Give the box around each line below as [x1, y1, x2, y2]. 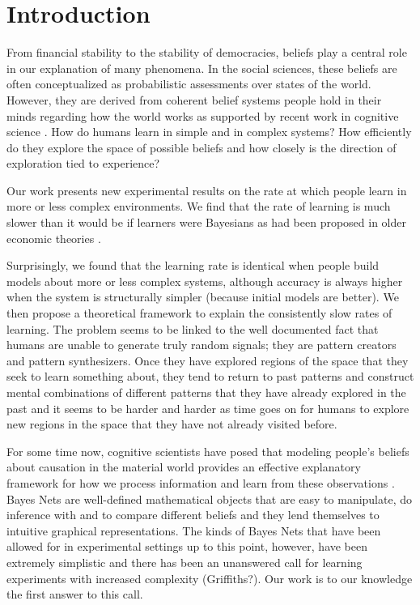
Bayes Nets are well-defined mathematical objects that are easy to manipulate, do [6, 490, 413, 507]
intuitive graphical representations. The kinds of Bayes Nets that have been [6, 522, 381, 539]
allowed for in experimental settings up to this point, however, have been [6, 538, 368, 555]
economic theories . [6, 229, 101, 246]
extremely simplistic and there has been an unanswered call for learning [6, 553, 363, 570]
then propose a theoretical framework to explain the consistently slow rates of [6, 305, 392, 322]
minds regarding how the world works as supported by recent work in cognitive [6, 107, 399, 124]
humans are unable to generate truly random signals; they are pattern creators [6, 336, 397, 353]
